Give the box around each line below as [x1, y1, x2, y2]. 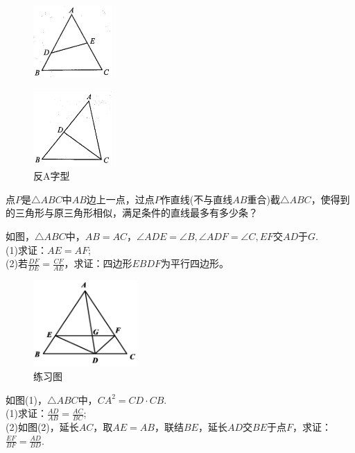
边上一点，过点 [86, 191, 155, 206]
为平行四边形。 [161, 256, 230, 271]
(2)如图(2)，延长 [6, 420, 79, 434]
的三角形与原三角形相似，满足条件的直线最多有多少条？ [6, 205, 258, 220]
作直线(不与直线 [160, 191, 233, 206]
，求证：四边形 [64, 256, 132, 271]
